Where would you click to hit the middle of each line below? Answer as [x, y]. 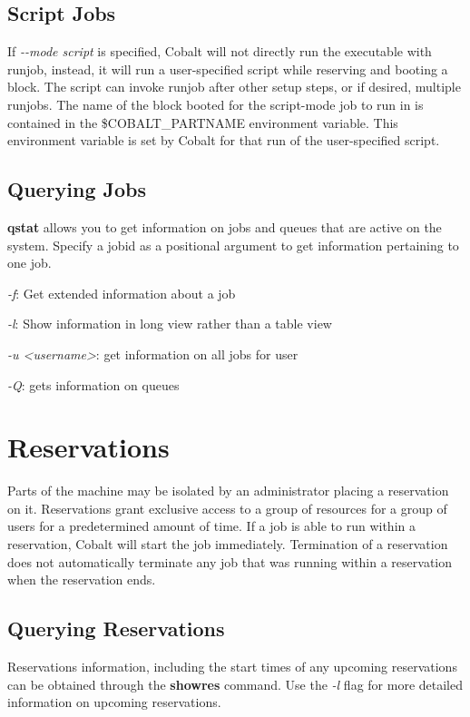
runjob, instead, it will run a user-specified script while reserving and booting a [228, 69]
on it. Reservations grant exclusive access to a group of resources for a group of [227, 508]
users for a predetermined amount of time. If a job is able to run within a [211, 526]
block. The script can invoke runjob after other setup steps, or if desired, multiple [234, 87]
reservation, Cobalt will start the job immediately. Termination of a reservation [228, 544]
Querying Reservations [116, 629]
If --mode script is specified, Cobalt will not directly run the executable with [220, 51]
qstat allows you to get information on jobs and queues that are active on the [225, 226]
